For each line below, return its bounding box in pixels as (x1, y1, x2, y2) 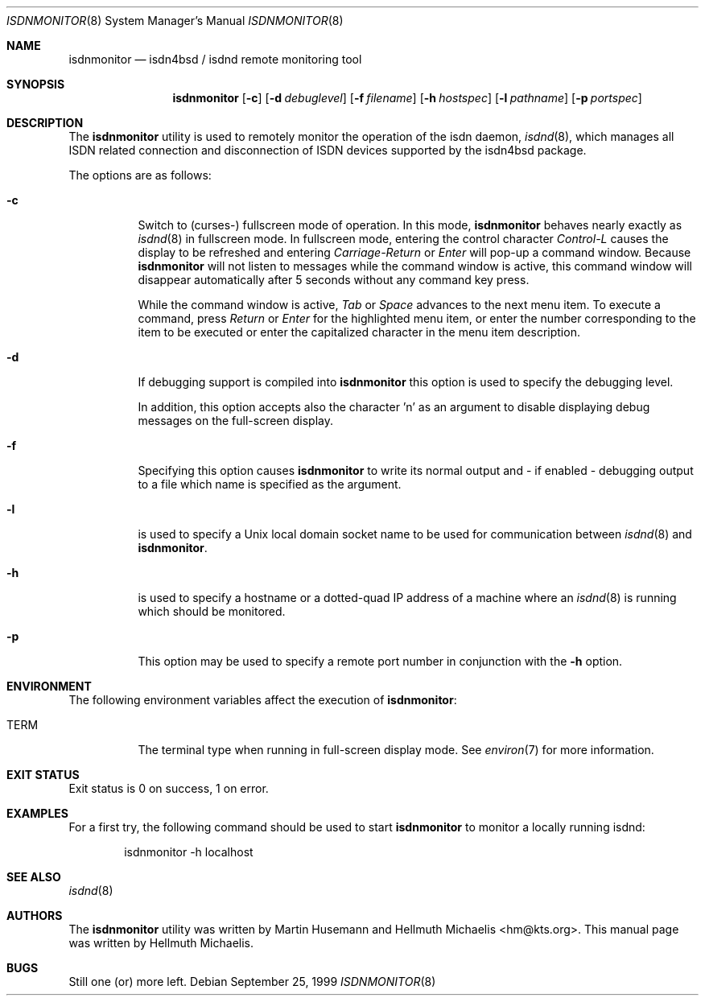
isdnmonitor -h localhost (124, 845, 254, 859)
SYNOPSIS (6, 77, 65, 91)
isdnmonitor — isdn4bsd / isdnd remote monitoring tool (68, 52, 362, 66)
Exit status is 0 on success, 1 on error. (68, 781, 269, 795)
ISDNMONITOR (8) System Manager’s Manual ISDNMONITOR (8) (6, 14, 344, 27)
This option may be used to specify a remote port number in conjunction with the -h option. (138, 654, 623, 668)
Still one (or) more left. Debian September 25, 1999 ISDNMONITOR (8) (68, 975, 436, 988)
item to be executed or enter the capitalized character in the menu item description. (138, 325, 580, 339)
